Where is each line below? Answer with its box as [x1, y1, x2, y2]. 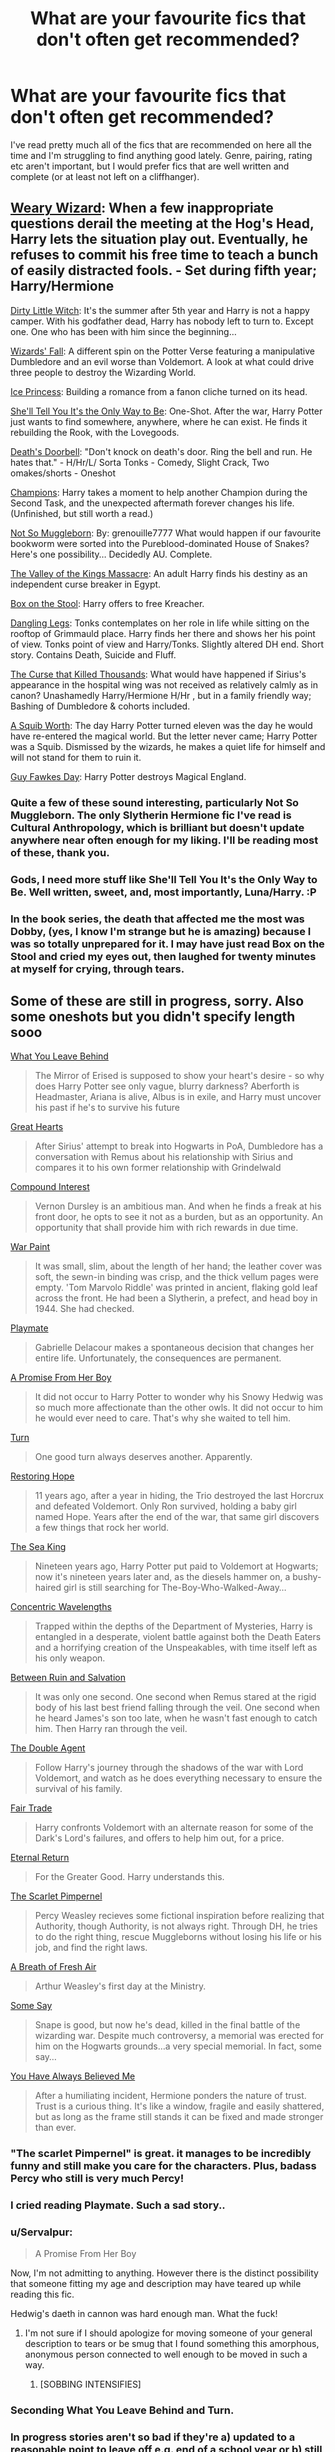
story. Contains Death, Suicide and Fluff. [10, 648, 177, 661]
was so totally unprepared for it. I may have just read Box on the [10, 937, 325, 951]
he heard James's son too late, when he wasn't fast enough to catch [34, 1712, 318, 1724]
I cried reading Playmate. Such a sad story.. [10, 2198, 226, 2212]
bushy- [292, 1571, 322, 1583]
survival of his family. [34, 1783, 123, 1795]
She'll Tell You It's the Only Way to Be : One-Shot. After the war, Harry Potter [10, 405, 323, 417]
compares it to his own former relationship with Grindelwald [34, 1162, 282, 1174]
